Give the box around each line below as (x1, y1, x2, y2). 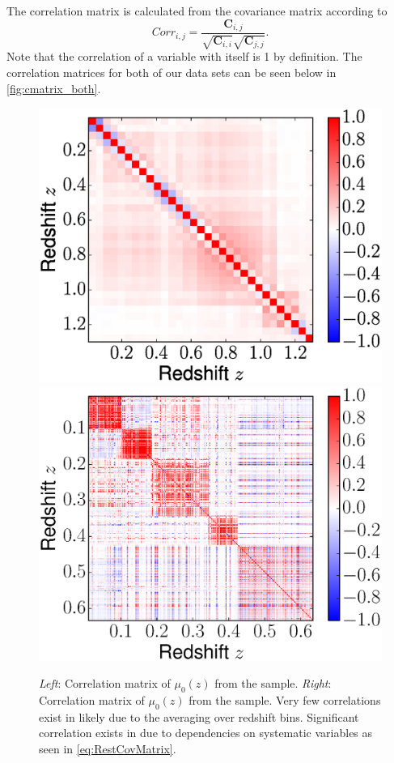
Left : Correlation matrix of (39, 675, 171, 692)
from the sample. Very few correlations (189, 692, 381, 709)
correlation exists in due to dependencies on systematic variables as (39, 724, 373, 741)
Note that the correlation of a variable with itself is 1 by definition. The (6, 48, 362, 65)
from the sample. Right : (214, 675, 332, 692)
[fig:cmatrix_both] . (6, 79, 101, 96)
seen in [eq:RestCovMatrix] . (39, 740, 176, 757)
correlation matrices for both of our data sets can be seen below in (6, 64, 337, 81)
